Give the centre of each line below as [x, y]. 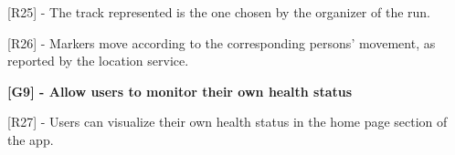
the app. [31, 139]
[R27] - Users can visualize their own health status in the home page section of [227, 122]
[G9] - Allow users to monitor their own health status [180, 91]
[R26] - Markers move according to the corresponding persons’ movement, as [222, 42]
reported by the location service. [98, 61]
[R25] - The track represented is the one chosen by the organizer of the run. [219, 12]
